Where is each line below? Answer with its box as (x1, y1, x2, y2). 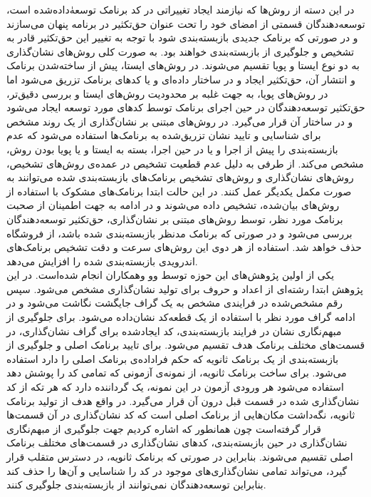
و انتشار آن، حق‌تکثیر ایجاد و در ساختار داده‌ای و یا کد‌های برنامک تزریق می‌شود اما (6, 71, 355, 86)
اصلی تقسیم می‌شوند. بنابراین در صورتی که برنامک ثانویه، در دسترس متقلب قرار (6, 449, 353, 463)
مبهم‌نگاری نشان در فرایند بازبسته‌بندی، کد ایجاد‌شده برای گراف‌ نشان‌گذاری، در (6, 323, 342, 338)
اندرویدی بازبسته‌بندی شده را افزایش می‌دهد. (6, 253, 198, 268)
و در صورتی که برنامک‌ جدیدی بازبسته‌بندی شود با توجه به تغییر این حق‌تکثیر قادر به (6, 30, 358, 45)
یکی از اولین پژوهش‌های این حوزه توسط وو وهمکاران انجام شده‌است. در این (6, 267, 335, 282)
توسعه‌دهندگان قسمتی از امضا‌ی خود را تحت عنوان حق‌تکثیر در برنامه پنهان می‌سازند (6, 16, 365, 31)
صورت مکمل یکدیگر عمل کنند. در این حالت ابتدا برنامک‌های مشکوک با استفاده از (6, 183, 352, 198)
